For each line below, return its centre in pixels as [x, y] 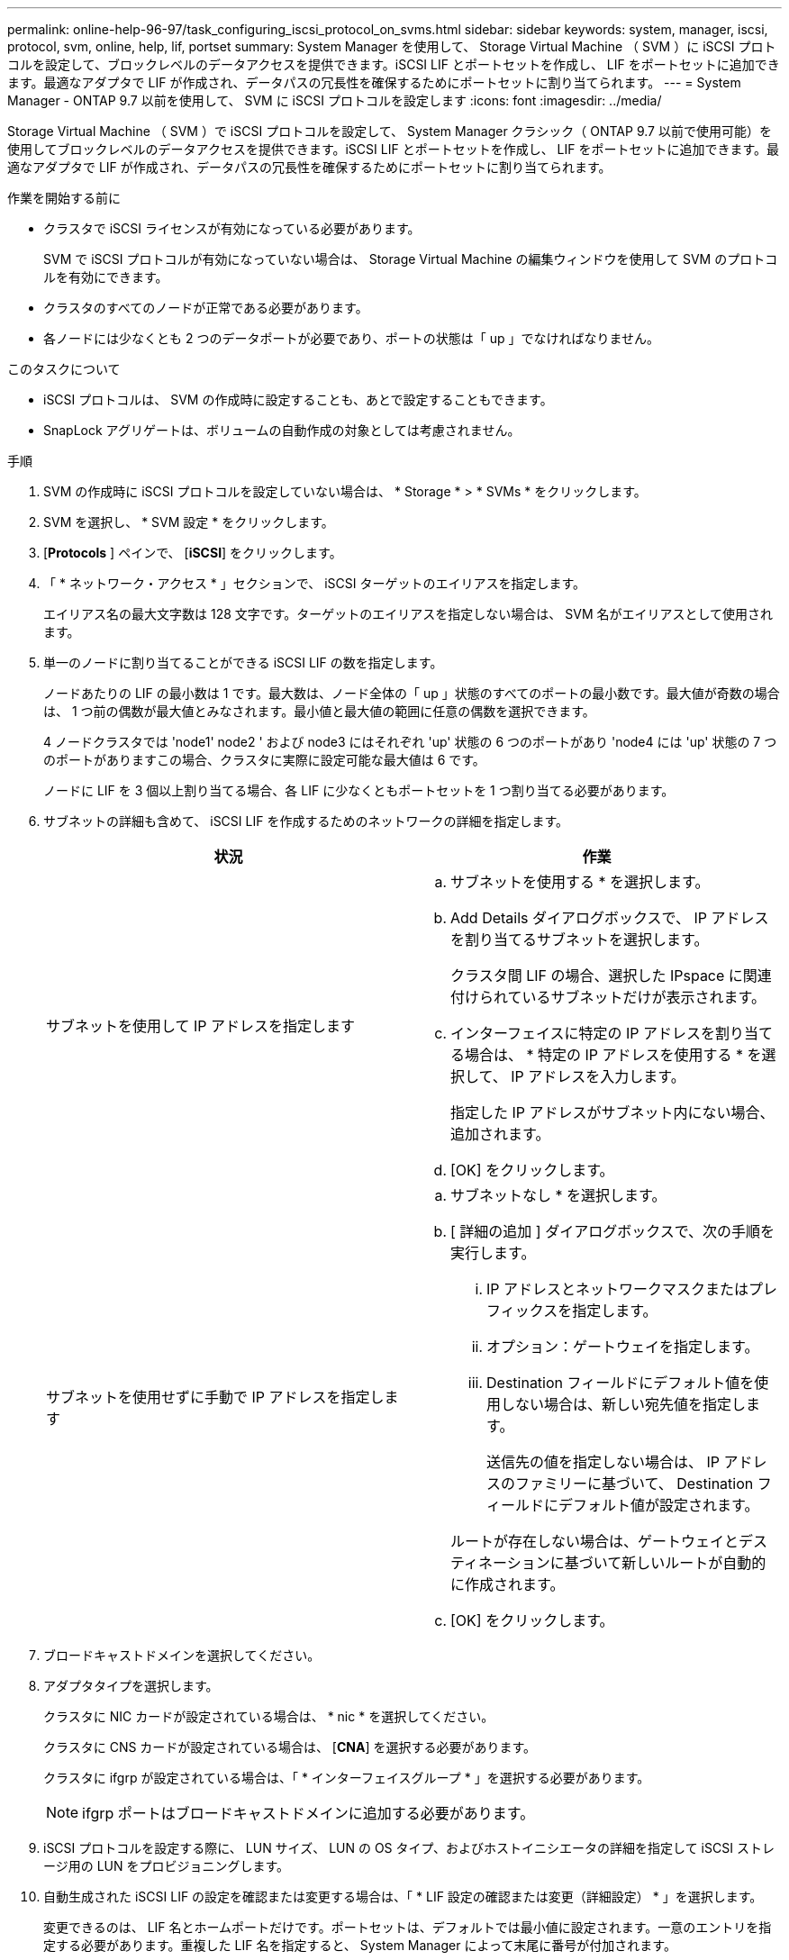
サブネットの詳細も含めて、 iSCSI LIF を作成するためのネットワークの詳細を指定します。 [306, 821]
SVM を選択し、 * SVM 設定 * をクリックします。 [189, 522]
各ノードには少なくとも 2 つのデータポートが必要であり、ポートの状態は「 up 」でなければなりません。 [352, 338]
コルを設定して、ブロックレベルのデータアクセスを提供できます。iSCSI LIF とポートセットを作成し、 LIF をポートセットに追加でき [394, 64]
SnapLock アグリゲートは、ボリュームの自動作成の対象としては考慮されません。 [282, 430]
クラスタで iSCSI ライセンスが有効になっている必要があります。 [232, 228]
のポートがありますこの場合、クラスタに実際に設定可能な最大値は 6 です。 [264, 760]
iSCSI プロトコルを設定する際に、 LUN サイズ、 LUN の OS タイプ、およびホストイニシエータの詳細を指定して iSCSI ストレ [409, 1848]
